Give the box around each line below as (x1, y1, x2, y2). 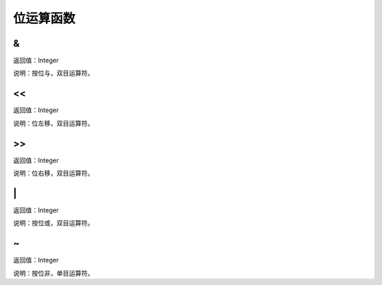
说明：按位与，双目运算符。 (13, 69, 94, 78)
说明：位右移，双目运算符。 (13, 169, 94, 178)
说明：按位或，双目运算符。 (13, 219, 94, 227)
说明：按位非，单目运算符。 (13, 269, 94, 277)
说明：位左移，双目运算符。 (13, 119, 94, 127)
